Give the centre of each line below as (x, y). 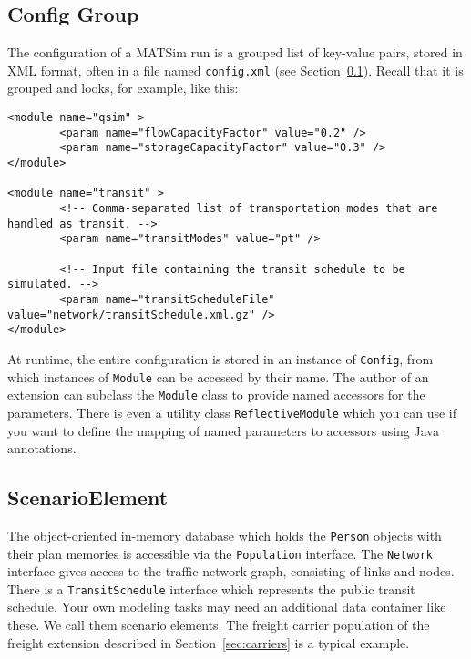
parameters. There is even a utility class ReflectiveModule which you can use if (232, 412)
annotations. (42, 448)
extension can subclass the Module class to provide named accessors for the (216, 395)
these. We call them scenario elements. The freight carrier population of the (219, 625)
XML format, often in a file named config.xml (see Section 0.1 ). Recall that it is (235, 70)
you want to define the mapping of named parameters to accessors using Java (223, 430)
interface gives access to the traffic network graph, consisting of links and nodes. (231, 571)
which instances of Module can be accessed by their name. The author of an (218, 376)
